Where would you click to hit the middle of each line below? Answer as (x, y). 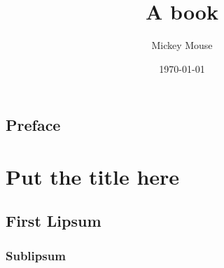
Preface (33, 125)
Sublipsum (36, 255)
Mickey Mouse (182, 45)
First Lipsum (54, 221)
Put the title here (93, 176)
